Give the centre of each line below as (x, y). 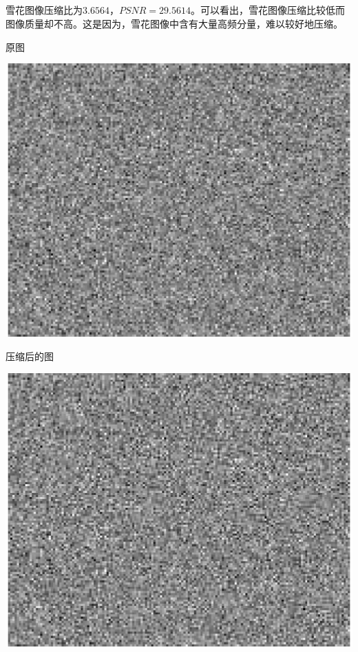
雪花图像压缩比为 (44, 10)
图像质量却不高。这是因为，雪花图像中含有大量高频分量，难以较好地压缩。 (174, 23)
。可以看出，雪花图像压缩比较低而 (267, 10)
